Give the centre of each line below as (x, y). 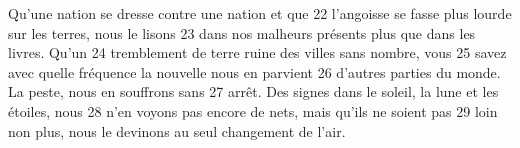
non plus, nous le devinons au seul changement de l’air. (177, 130)
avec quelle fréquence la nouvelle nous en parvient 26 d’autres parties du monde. (254, 71)
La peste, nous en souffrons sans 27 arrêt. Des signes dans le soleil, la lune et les (253, 91)
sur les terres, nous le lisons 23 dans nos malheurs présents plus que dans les (242, 32)
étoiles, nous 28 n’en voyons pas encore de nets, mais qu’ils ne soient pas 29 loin (253, 110)
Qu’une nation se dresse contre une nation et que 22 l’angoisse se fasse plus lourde (260, 13)
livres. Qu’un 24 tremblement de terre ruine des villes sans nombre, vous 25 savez (257, 52)
